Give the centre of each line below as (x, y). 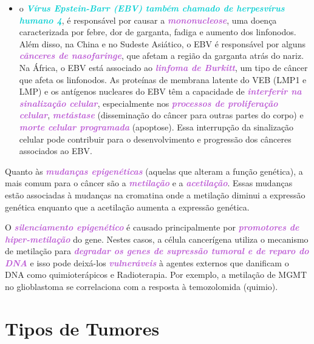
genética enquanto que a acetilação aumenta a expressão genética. (127, 207)
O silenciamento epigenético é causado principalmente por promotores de (152, 227)
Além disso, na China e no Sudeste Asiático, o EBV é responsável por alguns (162, 43)
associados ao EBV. (56, 151)
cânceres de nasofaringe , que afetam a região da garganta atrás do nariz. (162, 56)
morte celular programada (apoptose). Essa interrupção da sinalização (156, 126)
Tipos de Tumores (82, 328)
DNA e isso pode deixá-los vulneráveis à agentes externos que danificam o (147, 262)
